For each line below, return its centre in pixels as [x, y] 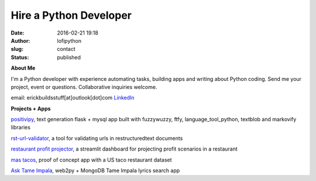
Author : [20, 40]
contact [66, 49]
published [69, 57]
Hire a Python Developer [71, 15]
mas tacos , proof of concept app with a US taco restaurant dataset [91, 160]
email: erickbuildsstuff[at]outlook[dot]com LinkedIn [73, 98]
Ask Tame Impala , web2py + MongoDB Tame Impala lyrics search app [95, 170]
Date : [18, 33]
